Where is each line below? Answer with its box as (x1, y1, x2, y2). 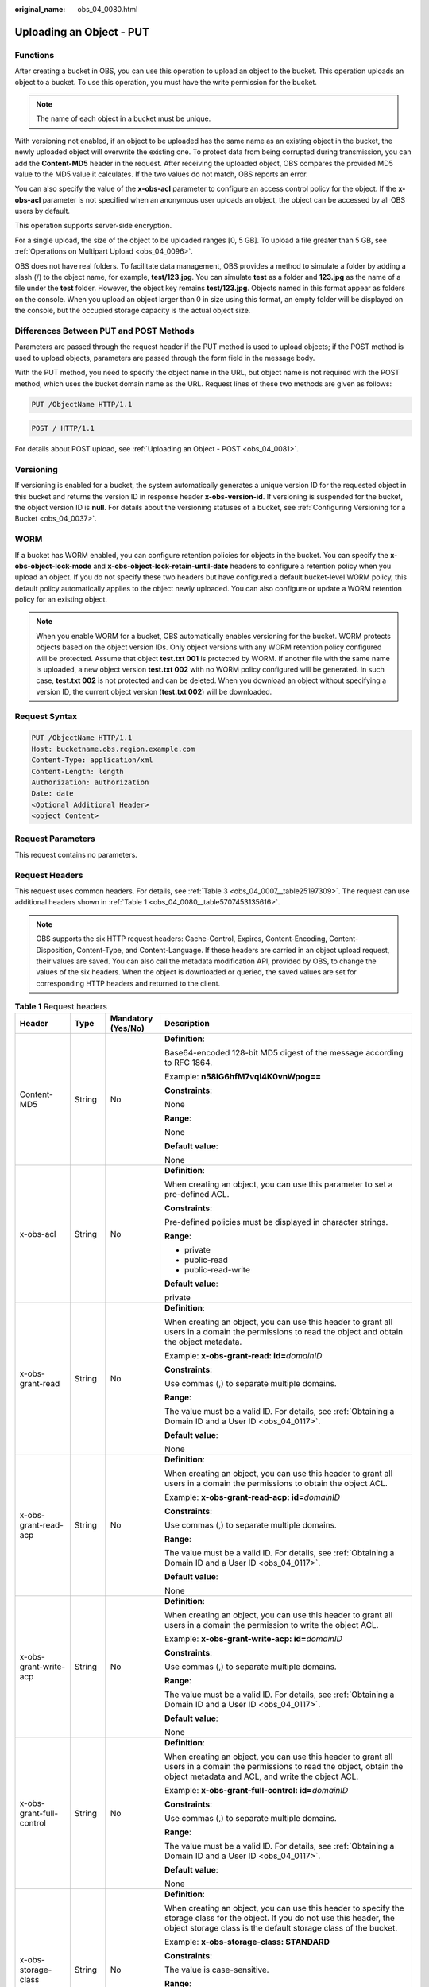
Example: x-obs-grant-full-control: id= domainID (164, 1785, 349, 1796)
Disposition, (36, 945, 75, 955)
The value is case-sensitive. (164, 1964, 269, 1975)
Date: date (31, 789, 74, 798)
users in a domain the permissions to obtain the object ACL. (164, 1478, 388, 1489)
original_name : (14, 5, 66, 14)
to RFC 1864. (164, 1057, 213, 1068)
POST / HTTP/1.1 (31, 424, 95, 433)
